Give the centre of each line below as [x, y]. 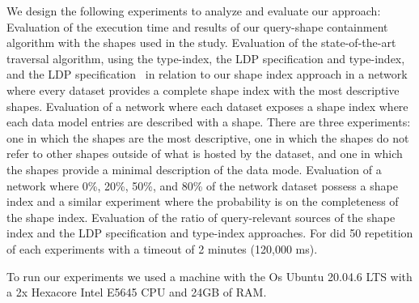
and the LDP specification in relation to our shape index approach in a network [207, 74]
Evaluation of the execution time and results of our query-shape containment [197, 26]
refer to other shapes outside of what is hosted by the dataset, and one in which [205, 154]
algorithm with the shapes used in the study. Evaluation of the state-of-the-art [201, 43]
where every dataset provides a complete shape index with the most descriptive [203, 90]
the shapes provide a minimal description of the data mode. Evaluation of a [194, 169]
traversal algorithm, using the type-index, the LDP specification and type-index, [206, 58]
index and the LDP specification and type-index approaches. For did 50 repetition [210, 233]
